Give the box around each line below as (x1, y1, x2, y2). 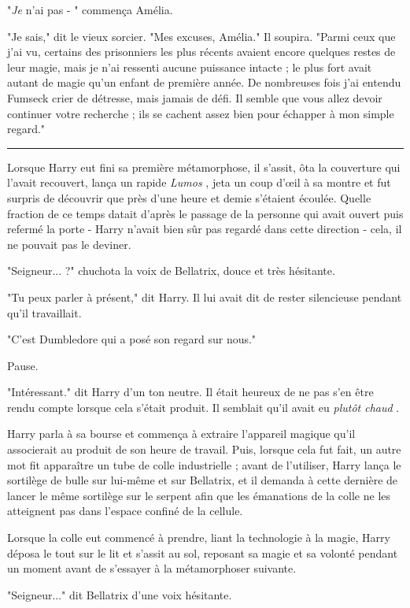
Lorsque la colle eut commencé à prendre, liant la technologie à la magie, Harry (7, 529, 390, 546)
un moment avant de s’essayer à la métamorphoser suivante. (7, 560, 297, 576)
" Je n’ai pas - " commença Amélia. (7, 2, 173, 17)
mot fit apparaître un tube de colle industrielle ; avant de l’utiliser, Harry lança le (7, 456, 401, 473)
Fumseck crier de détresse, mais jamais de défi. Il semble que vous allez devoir (7, 89, 382, 106)
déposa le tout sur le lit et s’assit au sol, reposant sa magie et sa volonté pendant (7, 544, 398, 561)
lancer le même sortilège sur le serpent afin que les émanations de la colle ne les (7, 487, 391, 503)
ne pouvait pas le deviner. (7, 235, 131, 252)
